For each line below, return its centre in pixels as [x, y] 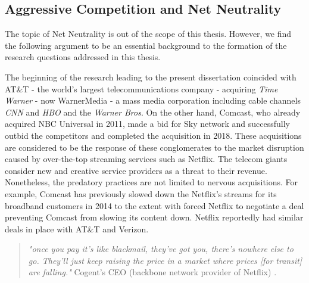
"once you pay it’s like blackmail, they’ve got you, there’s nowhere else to [161, 249]
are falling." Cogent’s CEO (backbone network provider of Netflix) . [152, 272]
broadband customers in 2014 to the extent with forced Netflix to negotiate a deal [154, 205]
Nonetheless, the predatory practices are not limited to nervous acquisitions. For [152, 182]
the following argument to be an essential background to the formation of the [146, 45]
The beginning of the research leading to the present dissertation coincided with [151, 77]
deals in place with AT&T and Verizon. [77, 228]
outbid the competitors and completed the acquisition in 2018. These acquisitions [153, 135]
